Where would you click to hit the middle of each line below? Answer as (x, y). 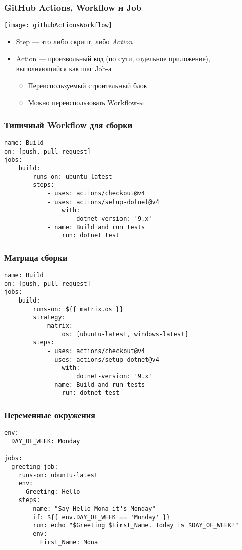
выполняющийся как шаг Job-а (64, 68)
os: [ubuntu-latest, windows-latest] (125, 334)
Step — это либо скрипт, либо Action (74, 41)
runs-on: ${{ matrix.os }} (78, 309)
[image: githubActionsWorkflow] (58, 26)
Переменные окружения (50, 414)
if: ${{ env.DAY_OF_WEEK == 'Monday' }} (102, 517)
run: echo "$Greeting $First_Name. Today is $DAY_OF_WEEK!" (136, 526)
